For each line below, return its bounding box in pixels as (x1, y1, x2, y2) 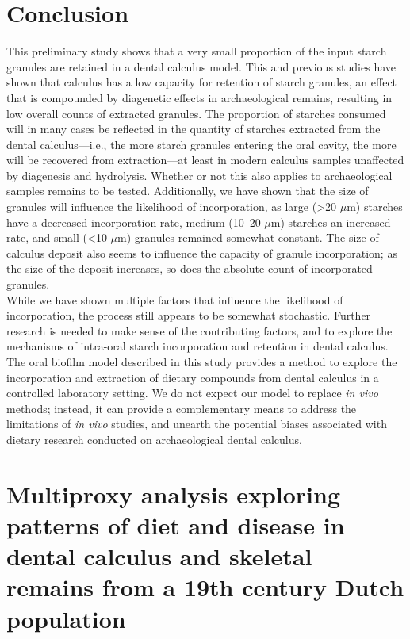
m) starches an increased (270, 213, 391, 230)
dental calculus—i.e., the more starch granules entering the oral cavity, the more (6, 136, 397, 152)
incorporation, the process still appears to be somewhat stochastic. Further (6, 307, 371, 323)
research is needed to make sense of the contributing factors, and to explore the (6, 322, 393, 339)
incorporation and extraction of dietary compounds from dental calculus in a (6, 369, 379, 385)
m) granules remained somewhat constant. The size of (117, 229, 379, 246)
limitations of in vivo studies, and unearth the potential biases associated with (6, 415, 387, 432)
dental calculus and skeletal (6, 540, 312, 572)
